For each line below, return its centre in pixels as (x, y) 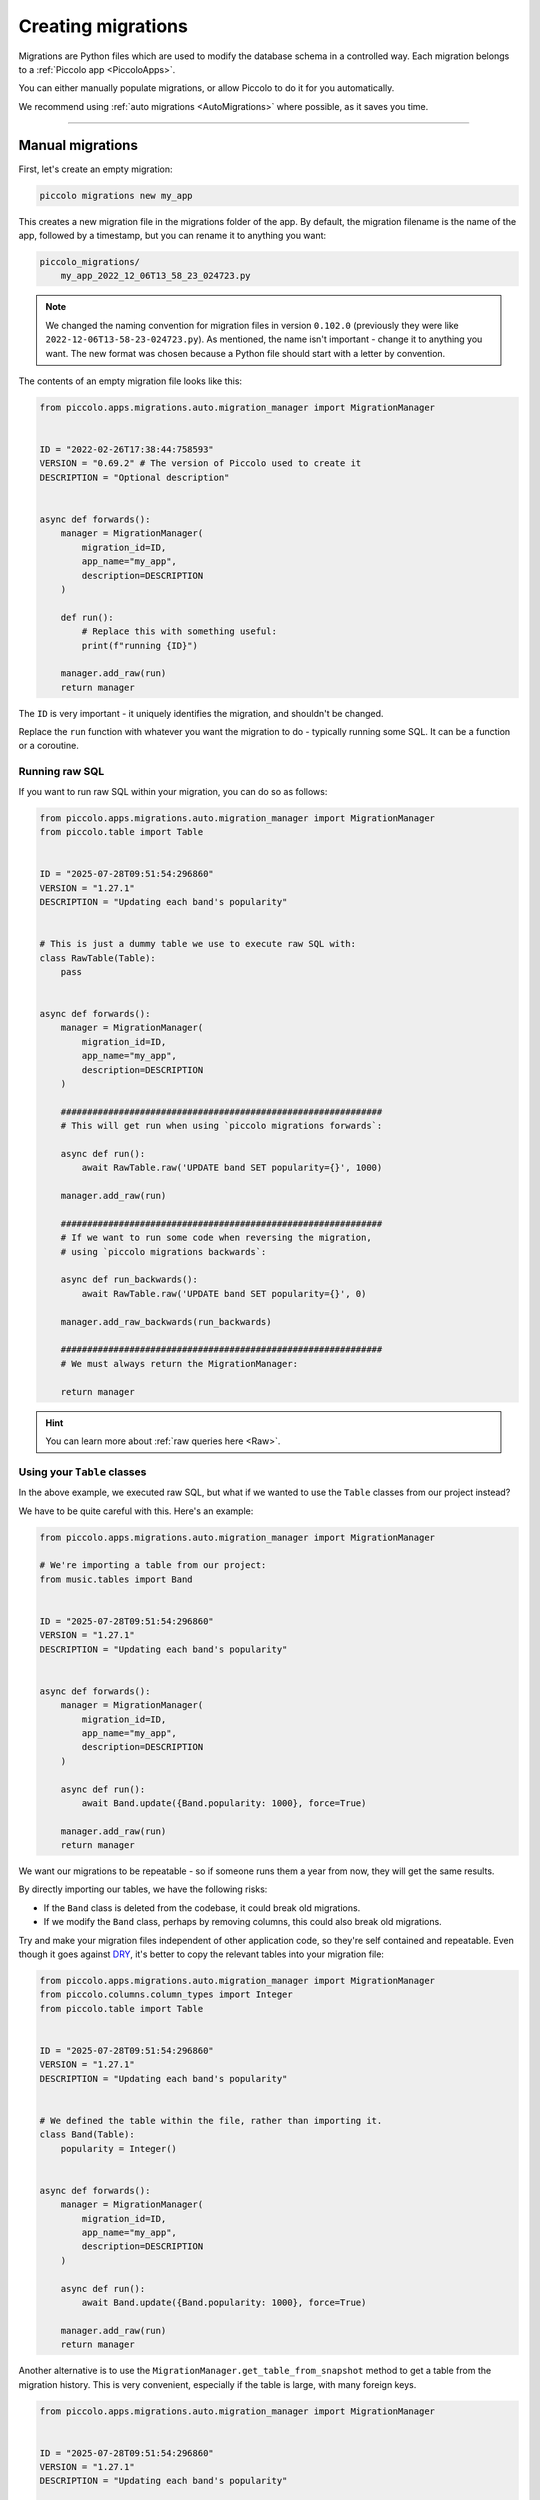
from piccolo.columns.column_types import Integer (166, 1994)
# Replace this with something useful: (179, 631)
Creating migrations (103, 26)
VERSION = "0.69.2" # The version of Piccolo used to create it (200, 463)
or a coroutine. (48, 746)
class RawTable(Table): (98, 958)
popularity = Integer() (118, 2148)
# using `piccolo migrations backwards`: (163, 1251)
